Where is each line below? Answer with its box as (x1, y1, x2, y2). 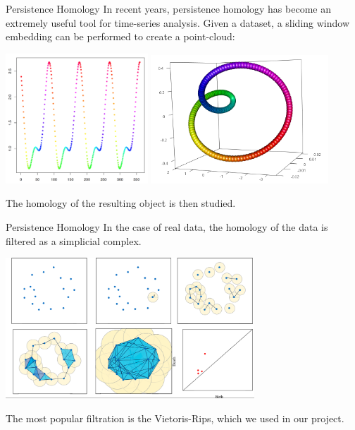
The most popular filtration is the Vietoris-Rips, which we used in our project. (6, 410, 344, 425)
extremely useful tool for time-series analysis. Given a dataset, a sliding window (6, 15, 350, 30)
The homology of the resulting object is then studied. (6, 196, 236, 210)
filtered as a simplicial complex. (6, 233, 142, 248)
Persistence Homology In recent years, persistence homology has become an (6, 1, 331, 16)
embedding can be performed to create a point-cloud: (6, 29, 235, 44)
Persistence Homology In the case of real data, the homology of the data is (6, 220, 328, 234)
